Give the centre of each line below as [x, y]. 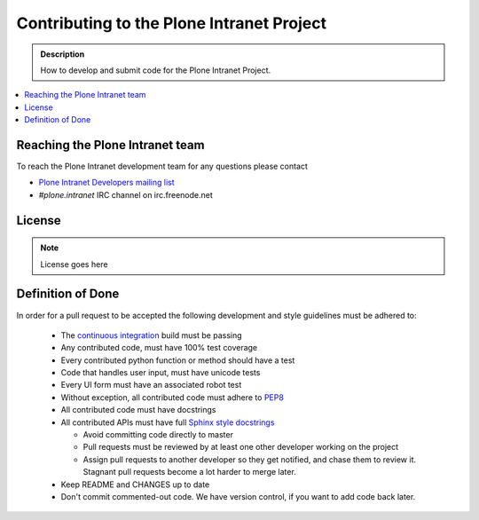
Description [63, 54]
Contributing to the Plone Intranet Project [172, 23]
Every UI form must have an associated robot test [151, 385]
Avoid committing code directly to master [158, 435]
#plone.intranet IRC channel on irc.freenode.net [126, 194]
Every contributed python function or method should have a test [178, 360]
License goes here [74, 264]
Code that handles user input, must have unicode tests [161, 373]
